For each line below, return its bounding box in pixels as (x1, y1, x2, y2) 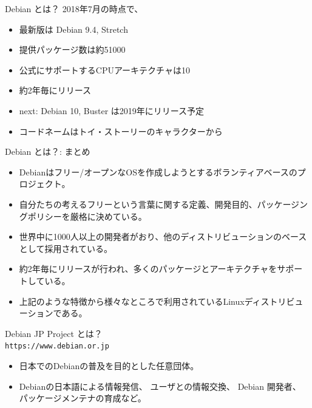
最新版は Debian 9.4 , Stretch (19, 22, 128, 35)
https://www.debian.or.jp (5, 342, 109, 351)
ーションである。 (19, 307, 87, 319)
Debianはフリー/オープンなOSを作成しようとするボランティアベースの (19, 165, 297, 178)
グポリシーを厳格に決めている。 (19, 209, 147, 222)
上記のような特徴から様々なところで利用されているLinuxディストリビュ (19, 294, 304, 307)
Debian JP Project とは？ (5, 327, 103, 339)
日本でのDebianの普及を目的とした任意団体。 (19, 359, 199, 372)
